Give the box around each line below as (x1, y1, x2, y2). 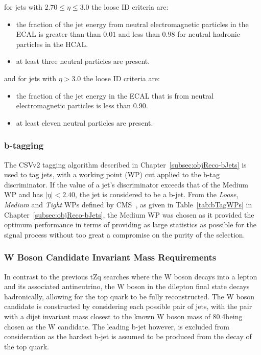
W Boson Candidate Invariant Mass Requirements (4, 251, 217, 264)
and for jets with (4, 73, 57, 83)
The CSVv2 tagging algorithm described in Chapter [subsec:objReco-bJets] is (4, 159, 247, 170)
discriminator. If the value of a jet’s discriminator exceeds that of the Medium (4, 179, 249, 190)
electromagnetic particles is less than (16, 100, 131, 111)
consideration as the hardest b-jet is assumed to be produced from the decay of (4, 331, 252, 342)
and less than (118, 29, 160, 39)
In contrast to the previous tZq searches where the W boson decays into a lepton (4, 271, 257, 281)
